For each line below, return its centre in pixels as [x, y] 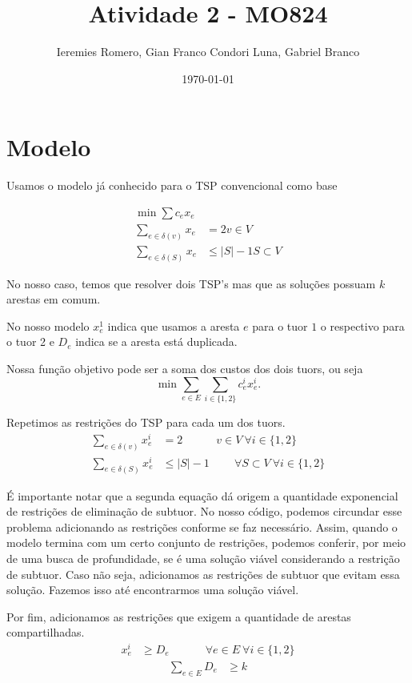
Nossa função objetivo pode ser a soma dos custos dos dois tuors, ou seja [185, 369]
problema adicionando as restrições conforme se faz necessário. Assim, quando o [202, 526]
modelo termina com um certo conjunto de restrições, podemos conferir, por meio [206, 542]
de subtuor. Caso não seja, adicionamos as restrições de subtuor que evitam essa [203, 574]
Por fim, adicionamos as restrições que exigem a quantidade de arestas [179, 616]
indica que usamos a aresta [174, 325]
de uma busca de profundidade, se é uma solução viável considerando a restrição [203, 558]
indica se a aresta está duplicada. [156, 341]
